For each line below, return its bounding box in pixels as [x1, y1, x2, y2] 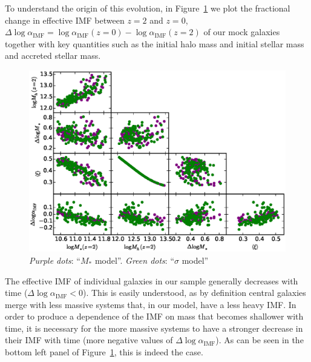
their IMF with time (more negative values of [5, 334, 173, 346]
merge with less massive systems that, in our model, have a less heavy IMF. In [5, 298, 296, 310]
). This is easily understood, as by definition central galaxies [83, 286, 306, 299]
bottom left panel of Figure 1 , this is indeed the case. [5, 346, 203, 358]
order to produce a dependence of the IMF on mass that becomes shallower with [5, 310, 304, 323]
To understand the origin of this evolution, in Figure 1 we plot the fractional [5, 2, 290, 14]
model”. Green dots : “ [94, 253, 175, 266]
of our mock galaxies [203, 25, 280, 38]
